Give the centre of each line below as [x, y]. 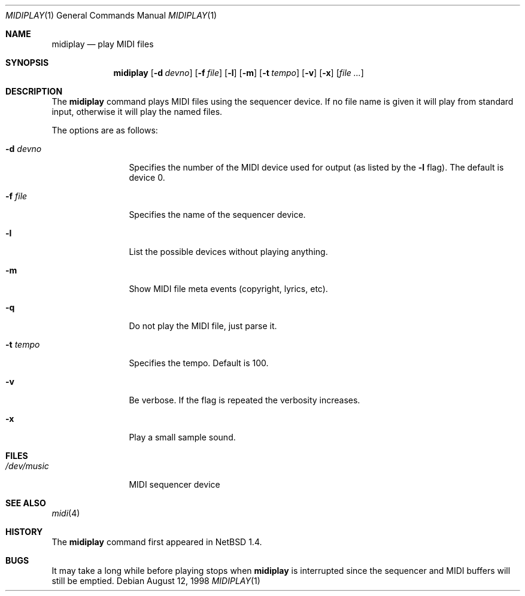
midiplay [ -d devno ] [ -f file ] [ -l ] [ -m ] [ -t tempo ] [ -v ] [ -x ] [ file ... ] [239, 73]
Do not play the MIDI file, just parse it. [203, 326]
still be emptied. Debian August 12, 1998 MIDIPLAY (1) [156, 581]
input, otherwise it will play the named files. [137, 112]
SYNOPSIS [27, 63]
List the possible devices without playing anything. [228, 252]
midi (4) [66, 513]
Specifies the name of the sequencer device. [217, 215]
